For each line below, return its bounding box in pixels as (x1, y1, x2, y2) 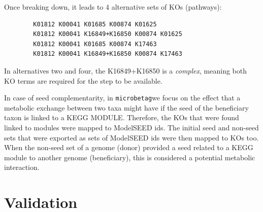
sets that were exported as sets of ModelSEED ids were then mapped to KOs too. (4, 132, 259, 143)
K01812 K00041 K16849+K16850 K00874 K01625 (33, 30, 182, 38)
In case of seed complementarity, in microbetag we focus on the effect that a (4, 92, 241, 103)
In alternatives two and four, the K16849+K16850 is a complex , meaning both (4, 65, 247, 76)
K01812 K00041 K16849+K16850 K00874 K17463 (33, 50, 182, 58)
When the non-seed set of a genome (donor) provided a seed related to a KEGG (4, 142, 253, 153)
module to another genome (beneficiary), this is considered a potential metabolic (4, 152, 255, 162)
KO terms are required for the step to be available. (4, 75, 162, 86)
